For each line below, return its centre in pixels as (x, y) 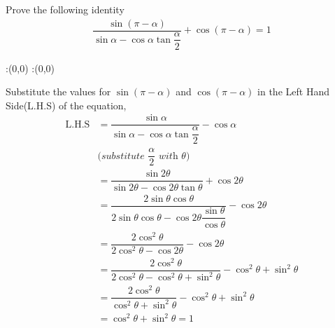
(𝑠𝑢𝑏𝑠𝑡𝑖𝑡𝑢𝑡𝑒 (121, 156)
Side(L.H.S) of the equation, (66, 105)
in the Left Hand (293, 91)
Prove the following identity (65, 9)
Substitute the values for (58, 91)
